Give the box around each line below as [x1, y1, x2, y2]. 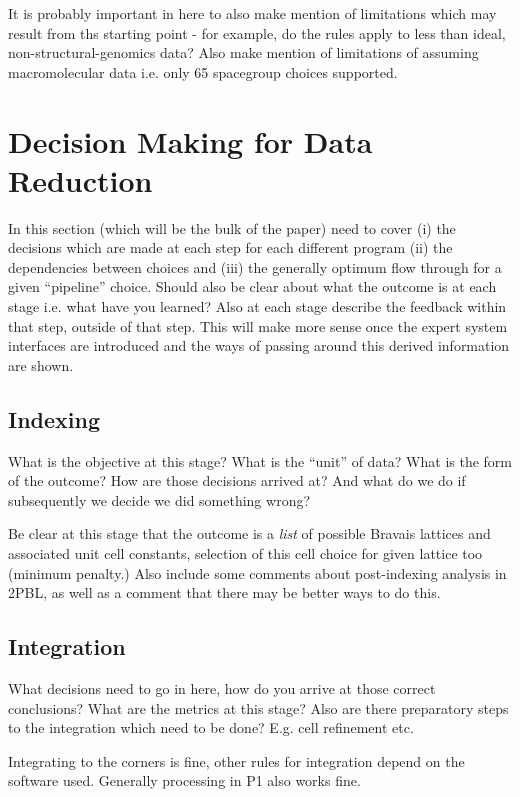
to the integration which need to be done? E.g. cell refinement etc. [8, 717, 414, 738]
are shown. [8, 354, 74, 375]
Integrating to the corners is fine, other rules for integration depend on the [8, 750, 465, 771]
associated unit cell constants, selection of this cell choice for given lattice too [8, 543, 483, 564]
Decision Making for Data [8, 120, 373, 161]
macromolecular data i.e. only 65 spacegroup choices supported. [8, 61, 398, 82]
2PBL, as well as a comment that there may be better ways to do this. [8, 582, 441, 603]
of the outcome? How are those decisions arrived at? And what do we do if [8, 470, 466, 491]
